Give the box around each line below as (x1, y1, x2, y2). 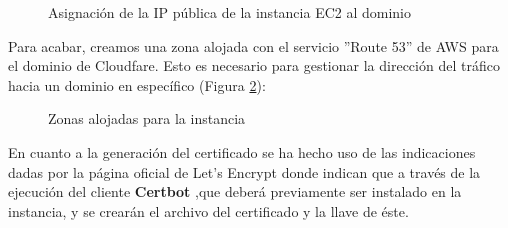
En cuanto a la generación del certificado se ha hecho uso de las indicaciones (8, 141, 476, 162)
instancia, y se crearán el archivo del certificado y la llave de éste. (8, 200, 409, 221)
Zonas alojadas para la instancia (48, 108, 246, 129)
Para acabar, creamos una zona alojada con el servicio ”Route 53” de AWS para (8, 35, 499, 56)
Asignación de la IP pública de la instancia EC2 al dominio (48, 2, 412, 22)
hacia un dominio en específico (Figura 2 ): (8, 74, 266, 95)
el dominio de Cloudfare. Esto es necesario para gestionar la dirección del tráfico (8, 55, 500, 76)
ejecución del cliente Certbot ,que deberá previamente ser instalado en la (8, 181, 462, 202)
